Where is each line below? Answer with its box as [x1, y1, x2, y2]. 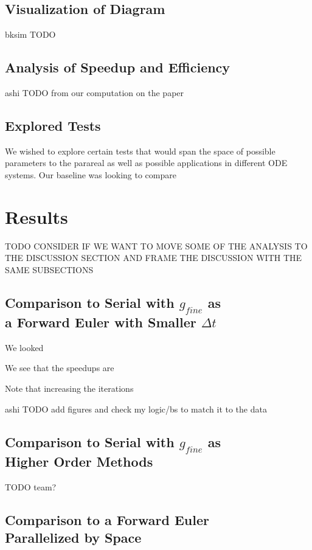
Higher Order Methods [5, 451, 153, 470]
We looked [5, 341, 44, 353]
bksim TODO [5, 28, 56, 41]
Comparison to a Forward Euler [5, 510, 209, 529]
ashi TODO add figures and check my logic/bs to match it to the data [5, 402, 267, 415]
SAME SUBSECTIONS [5, 263, 94, 276]
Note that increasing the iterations [5, 382, 134, 395]
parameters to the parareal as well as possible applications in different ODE [5, 156, 288, 169]
